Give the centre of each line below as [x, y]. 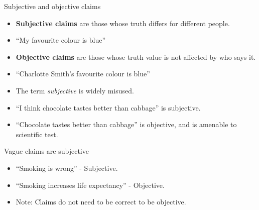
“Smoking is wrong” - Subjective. [67, 168]
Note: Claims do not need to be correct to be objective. [101, 202]
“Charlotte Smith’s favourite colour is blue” [83, 74]
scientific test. [37, 134]
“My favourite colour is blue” [61, 40]
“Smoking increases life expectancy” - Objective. [90, 185]
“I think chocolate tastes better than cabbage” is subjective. [108, 107]
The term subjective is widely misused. [75, 90]
